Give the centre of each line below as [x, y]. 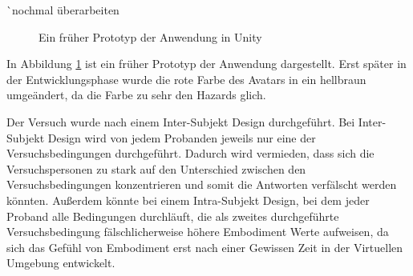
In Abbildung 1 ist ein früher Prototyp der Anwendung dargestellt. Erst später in [206, 64]
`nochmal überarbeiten [63, 10]
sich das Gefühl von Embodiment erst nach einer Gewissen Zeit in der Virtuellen [205, 247]
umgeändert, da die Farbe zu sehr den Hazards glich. [136, 95]
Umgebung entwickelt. [61, 263]
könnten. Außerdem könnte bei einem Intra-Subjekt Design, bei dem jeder [188, 200]
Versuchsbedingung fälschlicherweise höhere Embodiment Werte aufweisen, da [198, 232]
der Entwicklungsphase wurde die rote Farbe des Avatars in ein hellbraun [186, 79]
